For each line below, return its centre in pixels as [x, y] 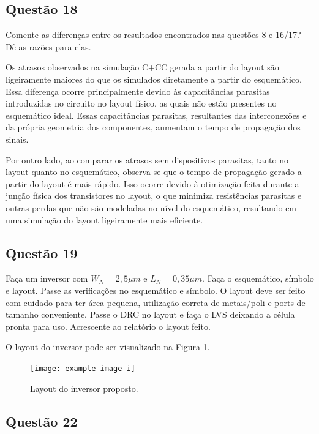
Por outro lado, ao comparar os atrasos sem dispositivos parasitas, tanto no [147, 159]
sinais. [17, 139]
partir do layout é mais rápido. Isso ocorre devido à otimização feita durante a [152, 183]
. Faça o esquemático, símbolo [258, 278]
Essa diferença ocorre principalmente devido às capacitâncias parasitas [138, 91]
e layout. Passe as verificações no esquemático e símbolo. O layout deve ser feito [156, 290]
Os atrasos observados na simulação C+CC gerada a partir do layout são [142, 67]
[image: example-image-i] [83, 368]
